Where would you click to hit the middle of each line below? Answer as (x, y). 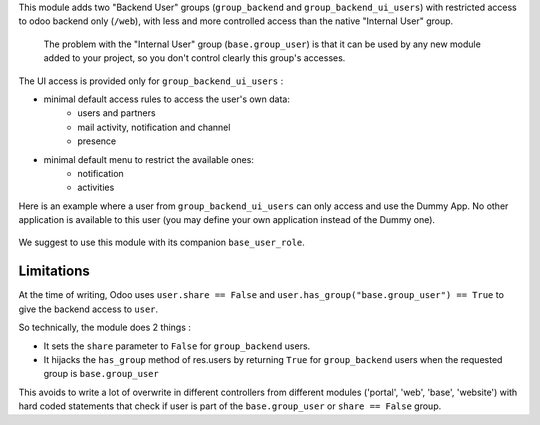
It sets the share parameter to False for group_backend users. (177, 346)
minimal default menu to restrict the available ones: (149, 159)
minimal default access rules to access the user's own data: (166, 99)
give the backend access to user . (88, 309)
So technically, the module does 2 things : (105, 327)
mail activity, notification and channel (154, 127)
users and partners (116, 113)
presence (97, 141)
